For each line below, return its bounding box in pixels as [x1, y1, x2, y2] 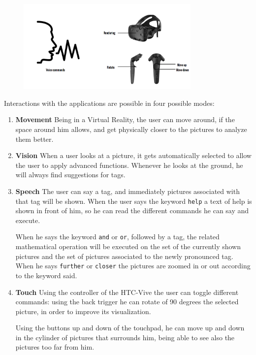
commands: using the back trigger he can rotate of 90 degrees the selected [15, 296, 239, 307]
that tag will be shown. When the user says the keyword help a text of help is [15, 195, 252, 206]
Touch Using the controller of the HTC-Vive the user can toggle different [15, 287, 239, 297]
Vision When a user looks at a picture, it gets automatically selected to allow [15, 150, 252, 161]
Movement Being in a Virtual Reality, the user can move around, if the [15, 114, 235, 125]
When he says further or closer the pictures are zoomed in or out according [15, 260, 251, 271]
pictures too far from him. [15, 342, 95, 352]
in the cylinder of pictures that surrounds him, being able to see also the [15, 332, 235, 342]
